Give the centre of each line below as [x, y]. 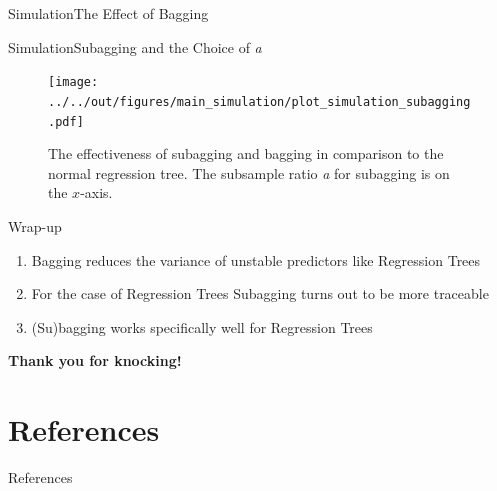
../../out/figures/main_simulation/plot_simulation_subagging [259, 101]
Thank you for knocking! [95, 360]
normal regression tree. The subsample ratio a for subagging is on [249, 172]
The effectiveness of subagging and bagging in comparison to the [246, 153]
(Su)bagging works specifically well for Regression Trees [202, 326]
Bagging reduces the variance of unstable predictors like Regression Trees [256, 259]
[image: [73, 82]
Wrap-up [35, 225]
